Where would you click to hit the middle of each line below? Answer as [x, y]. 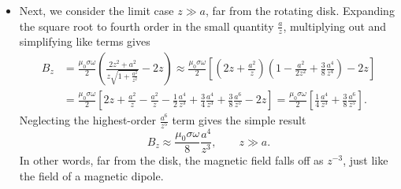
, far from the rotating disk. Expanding [300, 10]
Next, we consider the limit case [97, 10]
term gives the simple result [239, 120]
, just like [366, 160]
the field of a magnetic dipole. [91, 175]
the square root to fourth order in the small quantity [147, 26]
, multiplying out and [335, 26]
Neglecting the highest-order [88, 120]
